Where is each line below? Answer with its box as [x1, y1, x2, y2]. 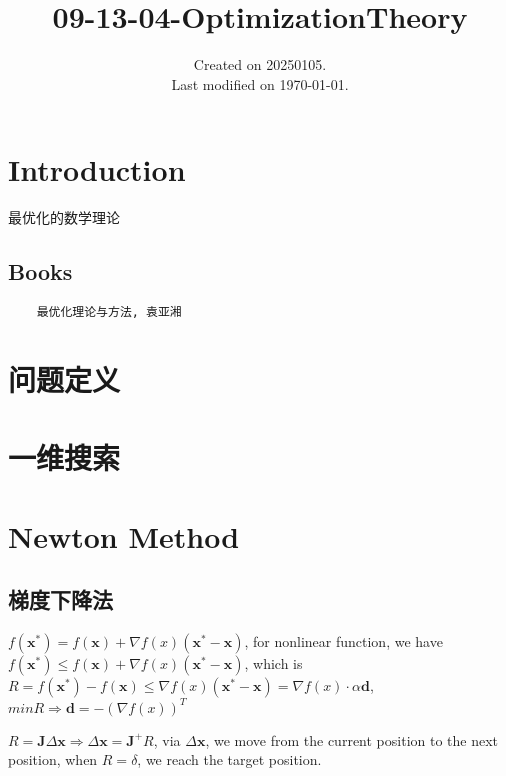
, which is [244, 653, 303, 674]
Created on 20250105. [193, 54, 327, 75]
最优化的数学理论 [8, 207, 120, 228]
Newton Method [8, 515, 240, 556]
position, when [8, 749, 98, 770]
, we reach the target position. [137, 749, 322, 770]
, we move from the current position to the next [205, 729, 499, 750]
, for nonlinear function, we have [244, 631, 443, 652]
